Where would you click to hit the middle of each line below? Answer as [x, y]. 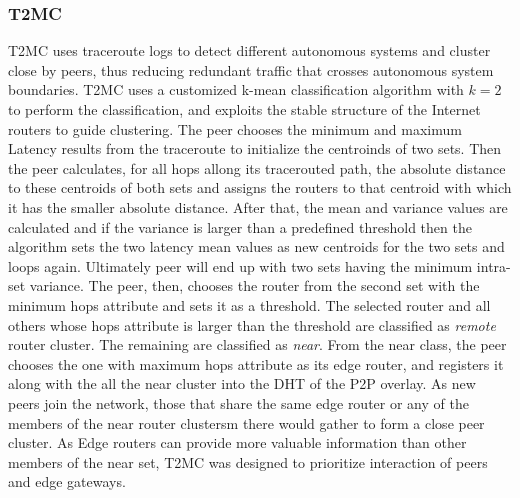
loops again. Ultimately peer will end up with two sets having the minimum [240, 265]
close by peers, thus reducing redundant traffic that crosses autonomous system [251, 69]
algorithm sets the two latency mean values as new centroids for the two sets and [256, 246]
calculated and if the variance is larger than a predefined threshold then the [240, 226]
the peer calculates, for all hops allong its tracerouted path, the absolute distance [257, 167]
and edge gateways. [67, 481]
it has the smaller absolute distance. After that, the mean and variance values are [258, 206]
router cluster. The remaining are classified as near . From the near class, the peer [257, 344]
